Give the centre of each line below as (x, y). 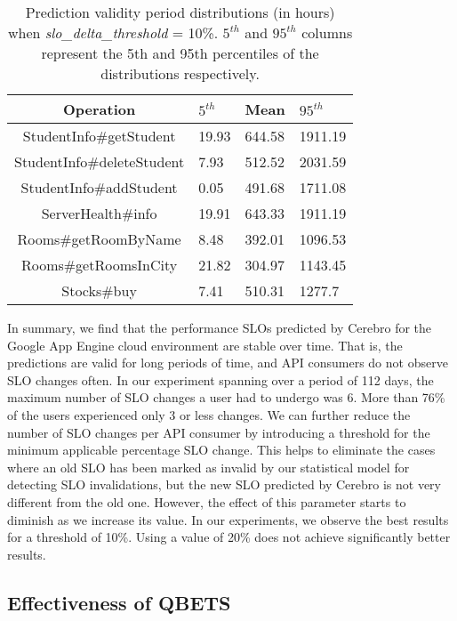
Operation (99, 109)
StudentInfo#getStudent (99, 136)
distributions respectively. (180, 73)
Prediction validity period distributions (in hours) (180, 12)
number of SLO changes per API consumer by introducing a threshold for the (219, 432)
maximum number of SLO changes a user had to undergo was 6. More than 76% (226, 397)
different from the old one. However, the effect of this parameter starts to (207, 501)
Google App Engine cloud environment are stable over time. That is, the (205, 345)
